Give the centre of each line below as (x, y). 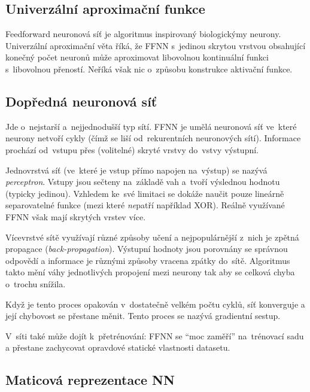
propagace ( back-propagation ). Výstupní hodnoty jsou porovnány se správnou (147, 249)
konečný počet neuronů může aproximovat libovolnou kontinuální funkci (137, 57)
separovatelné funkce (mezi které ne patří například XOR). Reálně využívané (145, 205)
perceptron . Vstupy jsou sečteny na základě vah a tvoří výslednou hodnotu (143, 182)
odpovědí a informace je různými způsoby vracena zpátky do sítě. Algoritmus (148, 260)
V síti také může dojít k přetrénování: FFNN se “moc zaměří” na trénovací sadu (155, 335)
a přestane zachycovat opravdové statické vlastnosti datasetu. (118, 347)
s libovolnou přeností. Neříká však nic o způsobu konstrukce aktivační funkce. (149, 69)
